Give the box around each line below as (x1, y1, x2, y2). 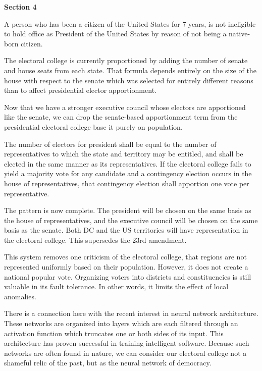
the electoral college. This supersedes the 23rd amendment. (4, 234, 187, 245)
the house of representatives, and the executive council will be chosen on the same (4, 215, 258, 225)
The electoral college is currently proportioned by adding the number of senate (4, 55, 248, 66)
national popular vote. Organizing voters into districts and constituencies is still (4, 271, 251, 282)
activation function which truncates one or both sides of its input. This (4, 328, 224, 338)
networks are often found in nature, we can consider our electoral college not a (4, 347, 247, 358)
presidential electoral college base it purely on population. (4, 121, 183, 132)
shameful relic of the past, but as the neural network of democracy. (4, 357, 212, 368)
